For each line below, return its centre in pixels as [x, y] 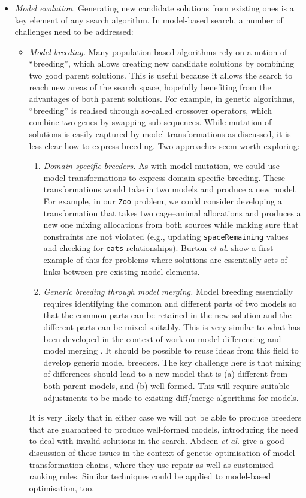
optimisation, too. [62, 488]
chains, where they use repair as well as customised [180, 464]
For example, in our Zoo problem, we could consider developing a [163, 200]
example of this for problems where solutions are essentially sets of [165, 260]
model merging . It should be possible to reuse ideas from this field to [171, 350]
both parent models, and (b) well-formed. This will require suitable [166, 385]
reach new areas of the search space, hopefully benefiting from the [150, 87]
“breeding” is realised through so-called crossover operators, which [151, 110]
